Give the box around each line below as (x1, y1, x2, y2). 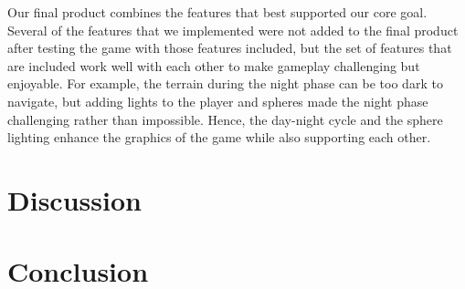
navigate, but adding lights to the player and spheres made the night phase (7, 91, 428, 110)
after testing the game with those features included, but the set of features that (7, 38, 452, 57)
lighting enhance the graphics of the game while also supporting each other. (7, 128, 431, 147)
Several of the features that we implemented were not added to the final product (7, 20, 459, 39)
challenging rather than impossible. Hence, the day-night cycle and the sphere (7, 109, 443, 129)
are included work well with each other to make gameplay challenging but (7, 56, 420, 75)
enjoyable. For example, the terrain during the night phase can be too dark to (7, 74, 443, 93)
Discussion (7, 181, 142, 218)
